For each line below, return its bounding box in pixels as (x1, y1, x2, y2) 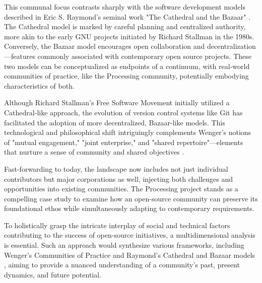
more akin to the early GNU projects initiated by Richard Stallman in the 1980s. (4, 31, 254, 41)
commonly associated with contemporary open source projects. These (37, 50, 252, 61)
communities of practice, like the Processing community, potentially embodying (4, 70, 249, 81)
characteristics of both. (4, 80, 75, 91)
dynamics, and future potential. (4, 269, 102, 279)
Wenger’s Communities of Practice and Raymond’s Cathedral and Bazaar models (4, 249, 255, 260)
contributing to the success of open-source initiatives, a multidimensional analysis (4, 230, 255, 240)
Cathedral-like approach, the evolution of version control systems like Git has (4, 107, 243, 117)
